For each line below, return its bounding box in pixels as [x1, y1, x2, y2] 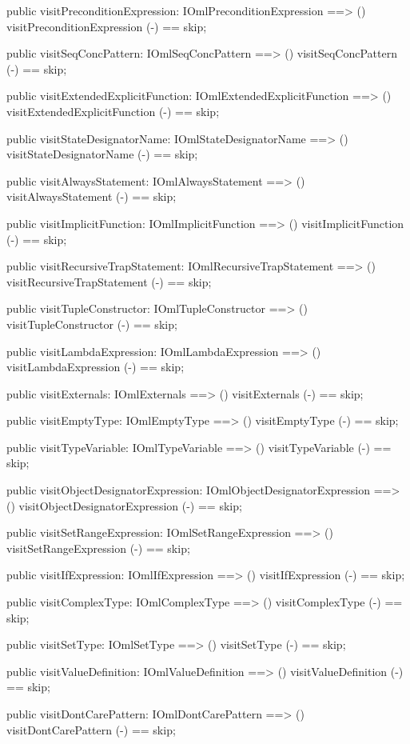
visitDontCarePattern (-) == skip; [6, 721, 176, 738]
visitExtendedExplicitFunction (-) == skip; [6, 102, 220, 119]
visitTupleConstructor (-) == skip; [6, 315, 177, 332]
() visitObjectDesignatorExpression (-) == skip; [6, 497, 242, 514]
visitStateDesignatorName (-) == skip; [6, 146, 198, 162]
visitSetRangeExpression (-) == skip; [6, 539, 190, 556]
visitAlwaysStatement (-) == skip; [6, 188, 177, 205]
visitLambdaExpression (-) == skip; [6, 358, 185, 375]
